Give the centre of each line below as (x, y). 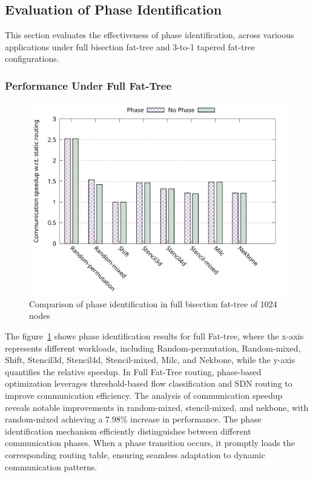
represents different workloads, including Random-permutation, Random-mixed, (153, 348)
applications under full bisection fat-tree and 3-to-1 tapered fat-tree (130, 46)
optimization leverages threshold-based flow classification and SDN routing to (149, 383)
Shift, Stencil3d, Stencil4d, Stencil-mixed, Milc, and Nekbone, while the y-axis (150, 360)
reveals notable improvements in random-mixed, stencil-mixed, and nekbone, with (157, 407)
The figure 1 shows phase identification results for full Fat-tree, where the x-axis (154, 335)
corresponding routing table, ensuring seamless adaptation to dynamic (135, 454)
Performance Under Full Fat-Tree (88, 85)
